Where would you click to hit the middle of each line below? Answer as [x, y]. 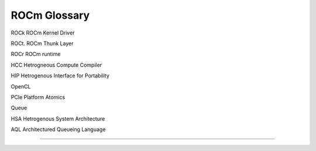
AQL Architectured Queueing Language [58, 129]
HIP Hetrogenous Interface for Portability [60, 75]
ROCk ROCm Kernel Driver [43, 33]
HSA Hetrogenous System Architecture [58, 119]
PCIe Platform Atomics [38, 97]
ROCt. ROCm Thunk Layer [42, 43]
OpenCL [21, 86]
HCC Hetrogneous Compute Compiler [56, 65]
